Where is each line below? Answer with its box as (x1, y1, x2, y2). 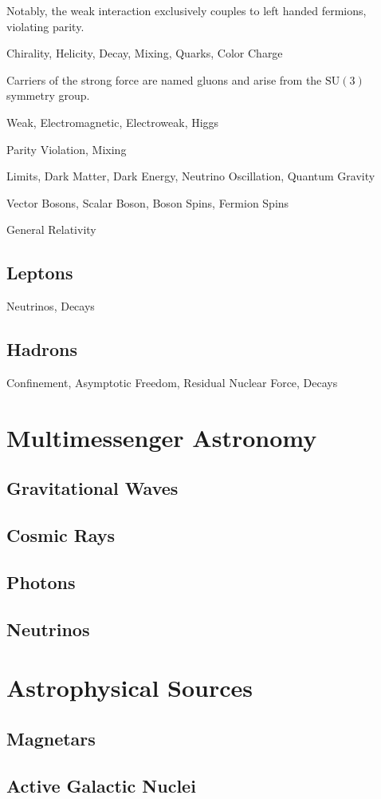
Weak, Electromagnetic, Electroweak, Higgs (6, 113, 219, 130)
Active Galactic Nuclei (6, 773, 196, 797)
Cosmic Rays (6, 523, 116, 548)
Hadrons (6, 337, 78, 362)
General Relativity (6, 221, 96, 238)
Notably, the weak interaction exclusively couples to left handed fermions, (6, 2, 367, 18)
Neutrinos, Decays (6, 298, 95, 314)
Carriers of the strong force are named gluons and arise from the (6, 71, 322, 88)
